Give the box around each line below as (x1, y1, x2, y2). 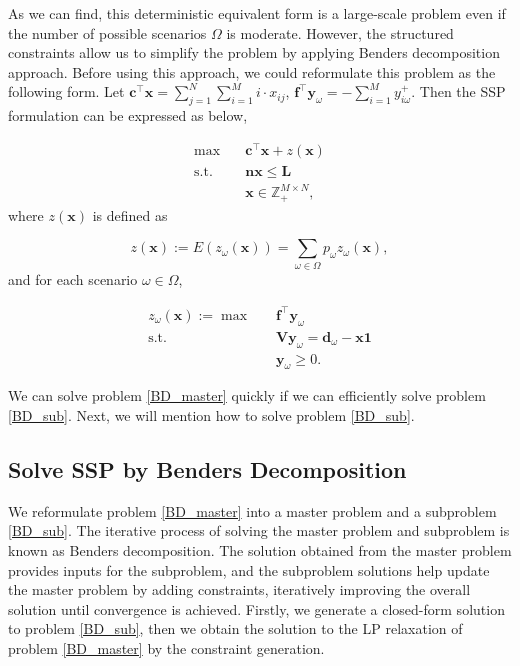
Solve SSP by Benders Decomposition (8, 453, 407, 484)
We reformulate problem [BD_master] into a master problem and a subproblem (8, 500, 497, 521)
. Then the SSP (411, 81, 506, 102)
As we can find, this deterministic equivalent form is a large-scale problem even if (8, 3, 506, 23)
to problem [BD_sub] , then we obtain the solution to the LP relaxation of (8, 618, 463, 639)
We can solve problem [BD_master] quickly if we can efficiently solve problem (8, 385, 486, 406)
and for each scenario (8, 268, 138, 289)
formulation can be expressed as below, (8, 105, 248, 126)
